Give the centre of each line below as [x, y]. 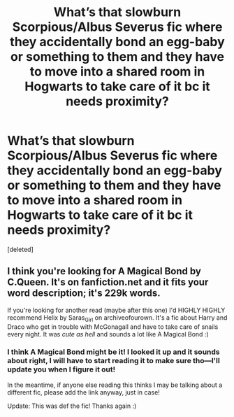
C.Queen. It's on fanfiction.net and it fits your [108, 282]
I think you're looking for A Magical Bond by [104, 271]
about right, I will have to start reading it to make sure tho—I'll [114, 361]
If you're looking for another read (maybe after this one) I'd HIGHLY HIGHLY [116, 310]
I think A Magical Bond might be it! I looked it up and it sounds [114, 352]
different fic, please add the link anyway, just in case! [84, 392]
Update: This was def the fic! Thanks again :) [72, 406]
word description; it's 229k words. [84, 294]
